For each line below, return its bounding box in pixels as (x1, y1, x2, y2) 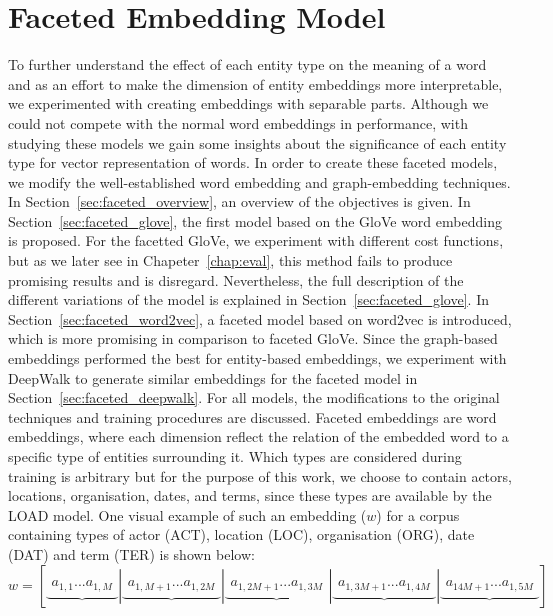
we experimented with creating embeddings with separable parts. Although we (8, 93, 489, 114)
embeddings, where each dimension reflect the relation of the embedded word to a (8, 426, 509, 447)
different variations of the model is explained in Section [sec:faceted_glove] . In (8, 289, 489, 310)
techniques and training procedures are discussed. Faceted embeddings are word (8, 406, 497, 427)
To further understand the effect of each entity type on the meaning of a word (8, 54, 487, 75)
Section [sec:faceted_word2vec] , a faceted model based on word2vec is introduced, (8, 308, 512, 329)
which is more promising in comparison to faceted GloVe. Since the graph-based (8, 328, 498, 349)
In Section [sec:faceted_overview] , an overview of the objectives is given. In (8, 191, 471, 212)
